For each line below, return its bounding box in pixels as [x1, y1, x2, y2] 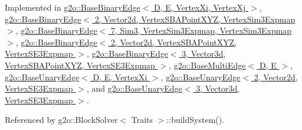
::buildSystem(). [166, 113, 225, 126]
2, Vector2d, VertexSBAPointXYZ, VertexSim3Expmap [94, 12, 296, 25]
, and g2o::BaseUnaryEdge [86, 82, 182, 95]
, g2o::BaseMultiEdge [169, 58, 246, 71]
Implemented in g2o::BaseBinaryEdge [5, 1, 140, 13]
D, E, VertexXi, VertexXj [154, 1, 246, 13]
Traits [131, 113, 153, 126]
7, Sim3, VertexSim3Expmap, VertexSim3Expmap [110, 24, 292, 37]
